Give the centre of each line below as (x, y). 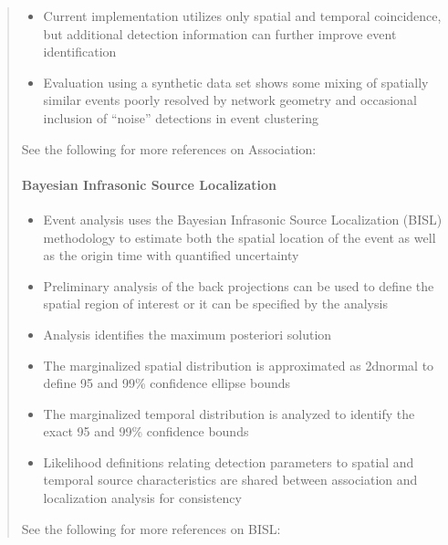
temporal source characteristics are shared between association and (230, 480)
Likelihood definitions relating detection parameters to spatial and (229, 461)
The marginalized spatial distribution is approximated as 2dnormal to (239, 365)
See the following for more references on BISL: (151, 528)
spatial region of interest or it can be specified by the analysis (215, 304)
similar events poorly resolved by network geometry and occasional (230, 100)
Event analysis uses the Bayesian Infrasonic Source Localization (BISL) (243, 219)
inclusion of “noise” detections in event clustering (181, 117)
